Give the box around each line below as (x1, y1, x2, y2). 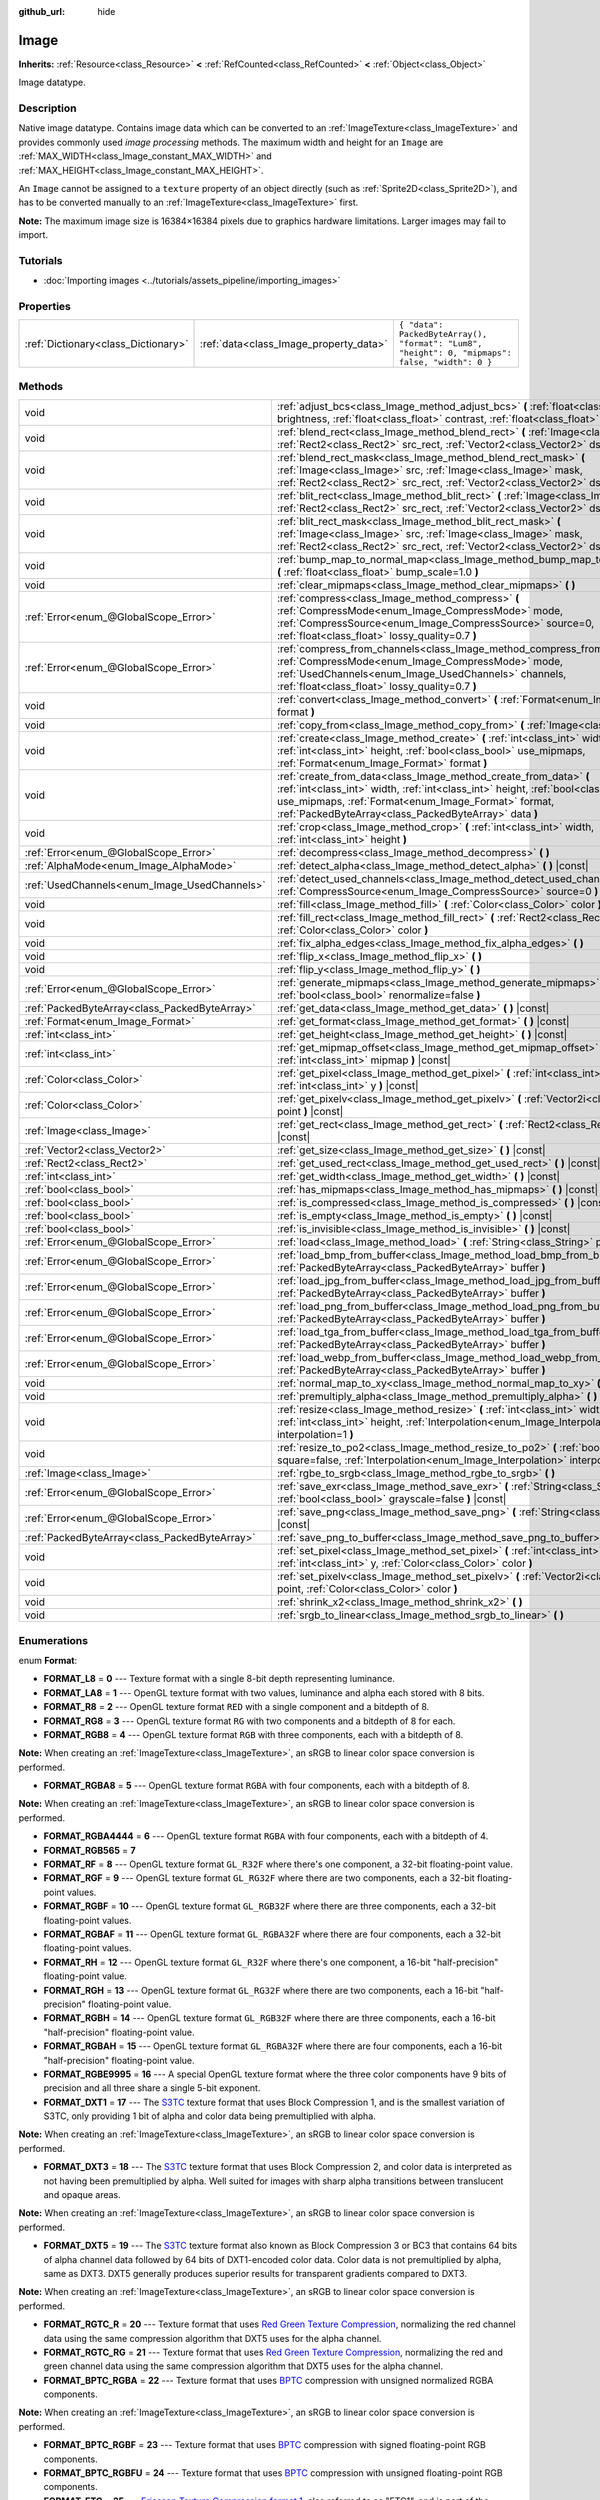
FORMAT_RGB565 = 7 (43, 1844, 136, 1856)
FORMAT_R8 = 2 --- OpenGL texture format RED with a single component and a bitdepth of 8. (43, 1701, 430, 1713)
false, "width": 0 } (398, 357, 493, 368)
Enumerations (18, 1633, 89, 1647)
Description (18, 101, 77, 115)
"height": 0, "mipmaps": (398, 348, 512, 359)
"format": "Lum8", (398, 338, 483, 349)
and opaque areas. (43, 2189, 122, 2201)
